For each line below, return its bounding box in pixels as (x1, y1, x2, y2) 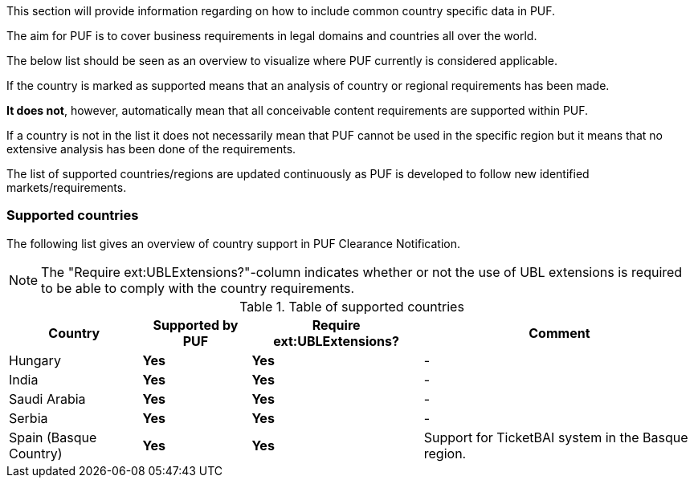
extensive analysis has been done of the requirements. (6, 142, 296, 156)
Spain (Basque (9, 429, 97, 445)
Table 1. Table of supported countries (239, 298, 464, 315)
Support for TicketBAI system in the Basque (423, 429, 688, 445)
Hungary (9, 352, 61, 368)
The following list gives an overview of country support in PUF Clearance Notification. (6, 236, 461, 250)
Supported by (153, 316, 239, 333)
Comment (529, 324, 590, 341)
